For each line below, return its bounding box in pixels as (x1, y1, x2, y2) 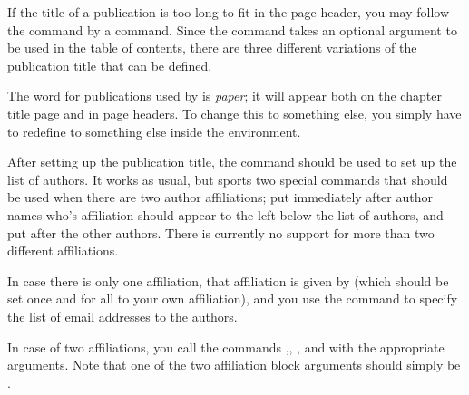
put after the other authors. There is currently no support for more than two (7, 223, 435, 242)
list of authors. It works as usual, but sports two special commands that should (7, 169, 448, 188)
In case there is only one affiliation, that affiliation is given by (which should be (7, 271, 449, 290)
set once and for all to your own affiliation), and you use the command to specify (7, 289, 458, 308)
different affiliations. (7, 241, 119, 260)
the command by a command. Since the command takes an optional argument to (7, 20, 457, 39)
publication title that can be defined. (7, 55, 212, 74)
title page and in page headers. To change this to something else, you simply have (7, 103, 462, 122)
